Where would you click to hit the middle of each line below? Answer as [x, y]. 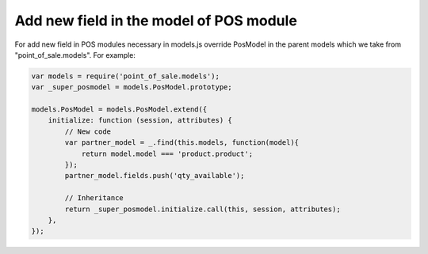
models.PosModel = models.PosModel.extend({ [119, 110]
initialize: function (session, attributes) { [140, 120]
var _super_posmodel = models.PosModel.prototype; [132, 87]
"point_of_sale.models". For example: [75, 55]
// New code [88, 131]
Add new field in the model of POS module [156, 21]
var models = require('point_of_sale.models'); [125, 76]
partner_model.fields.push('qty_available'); [155, 176]
